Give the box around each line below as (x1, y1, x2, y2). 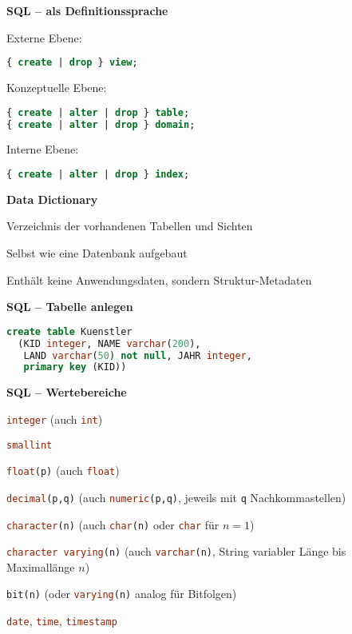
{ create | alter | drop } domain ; (6, 118, 196, 130)
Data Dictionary (6, 190, 98, 207)
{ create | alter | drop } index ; (6, 169, 190, 180)
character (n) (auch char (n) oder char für (6, 516, 220, 532)
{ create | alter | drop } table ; (6, 106, 190, 118)
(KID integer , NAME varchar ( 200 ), (18, 337, 201, 349)
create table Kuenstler (6, 325, 132, 337)
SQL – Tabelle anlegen (6, 298, 133, 315)
